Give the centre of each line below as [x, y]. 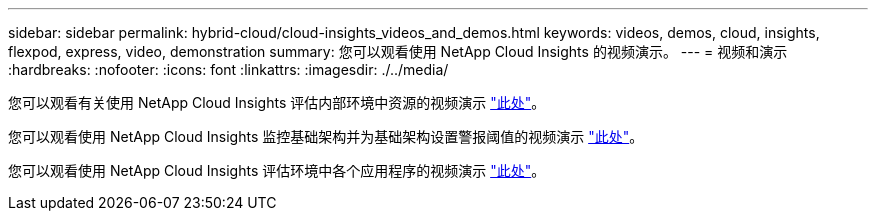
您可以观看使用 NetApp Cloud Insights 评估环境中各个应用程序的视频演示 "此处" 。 [277, 170]
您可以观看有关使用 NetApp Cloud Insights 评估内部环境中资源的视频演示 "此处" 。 [277, 102]
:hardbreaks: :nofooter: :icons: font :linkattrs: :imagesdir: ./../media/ [228, 69]
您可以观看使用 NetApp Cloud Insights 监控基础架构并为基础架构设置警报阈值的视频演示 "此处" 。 [326, 136]
